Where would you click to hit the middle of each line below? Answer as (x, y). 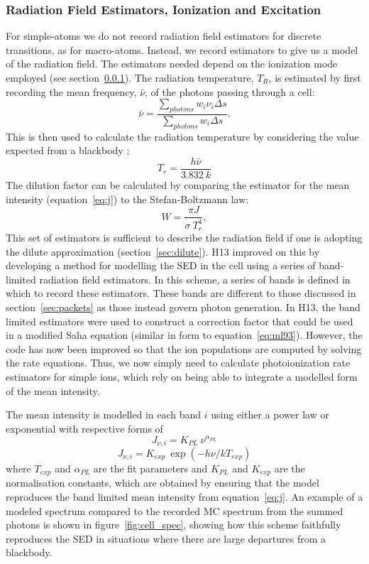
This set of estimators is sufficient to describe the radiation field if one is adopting (184, 238)
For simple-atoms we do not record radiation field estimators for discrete (164, 36)
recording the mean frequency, (71, 91)
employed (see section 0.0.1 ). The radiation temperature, (130, 77)
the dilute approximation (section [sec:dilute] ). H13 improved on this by (163, 251)
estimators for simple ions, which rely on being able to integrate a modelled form (182, 377)
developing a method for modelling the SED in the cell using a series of (161, 265)
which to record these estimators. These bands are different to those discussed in (181, 293)
